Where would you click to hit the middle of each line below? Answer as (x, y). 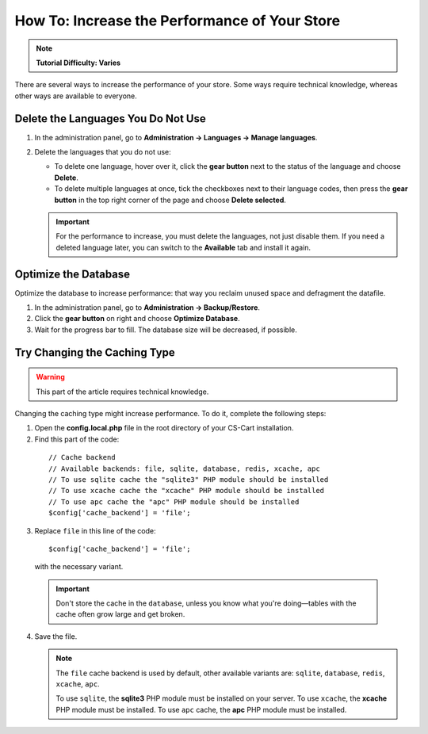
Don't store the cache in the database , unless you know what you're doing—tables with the (206, 603)
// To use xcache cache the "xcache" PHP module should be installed (187, 491)
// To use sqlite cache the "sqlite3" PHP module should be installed (189, 479)
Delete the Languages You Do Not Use (110, 119)
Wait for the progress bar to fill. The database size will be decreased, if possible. (166, 330)
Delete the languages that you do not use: (103, 152)
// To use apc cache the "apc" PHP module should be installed (174, 502)
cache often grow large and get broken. (120, 614)
